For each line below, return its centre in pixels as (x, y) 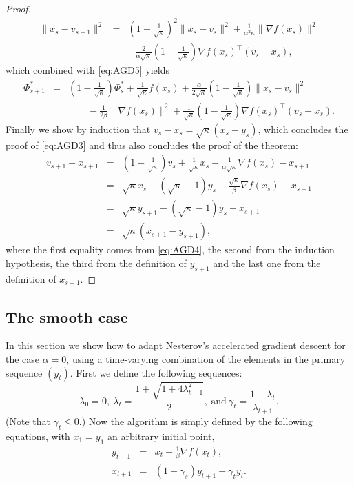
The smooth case (67, 316)
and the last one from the (267, 263)
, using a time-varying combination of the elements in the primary (206, 358)
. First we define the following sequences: (156, 372)
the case (23, 358)
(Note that (28, 420)
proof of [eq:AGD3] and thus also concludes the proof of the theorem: (152, 145)
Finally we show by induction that (78, 129)
